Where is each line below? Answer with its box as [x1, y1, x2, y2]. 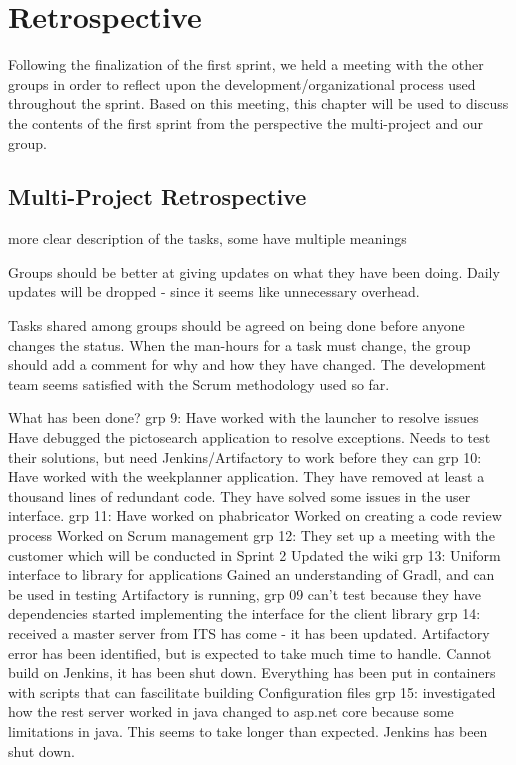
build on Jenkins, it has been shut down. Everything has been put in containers [8, 662, 496, 683]
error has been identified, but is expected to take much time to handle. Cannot [8, 642, 492, 663]
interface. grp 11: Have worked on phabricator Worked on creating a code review [8, 505, 502, 526]
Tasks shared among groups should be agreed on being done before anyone [8, 315, 465, 336]
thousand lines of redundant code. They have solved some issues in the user [8, 485, 471, 506]
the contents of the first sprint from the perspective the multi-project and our [8, 112, 483, 133]
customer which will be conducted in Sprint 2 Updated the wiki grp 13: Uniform [8, 544, 501, 565]
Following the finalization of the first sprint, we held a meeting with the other [8, 54, 484, 75]
